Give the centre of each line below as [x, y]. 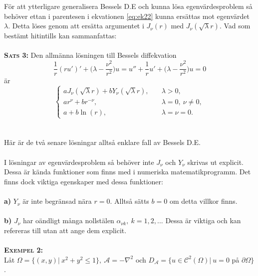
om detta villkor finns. [203, 201]
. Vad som [235, 26]
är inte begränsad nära [57, 201]
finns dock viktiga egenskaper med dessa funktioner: [84, 181]
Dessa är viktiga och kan [203, 220]
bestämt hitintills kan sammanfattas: [60, 36]
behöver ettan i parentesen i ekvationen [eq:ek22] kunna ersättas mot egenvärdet [127, 16]
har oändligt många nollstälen [68, 220]
